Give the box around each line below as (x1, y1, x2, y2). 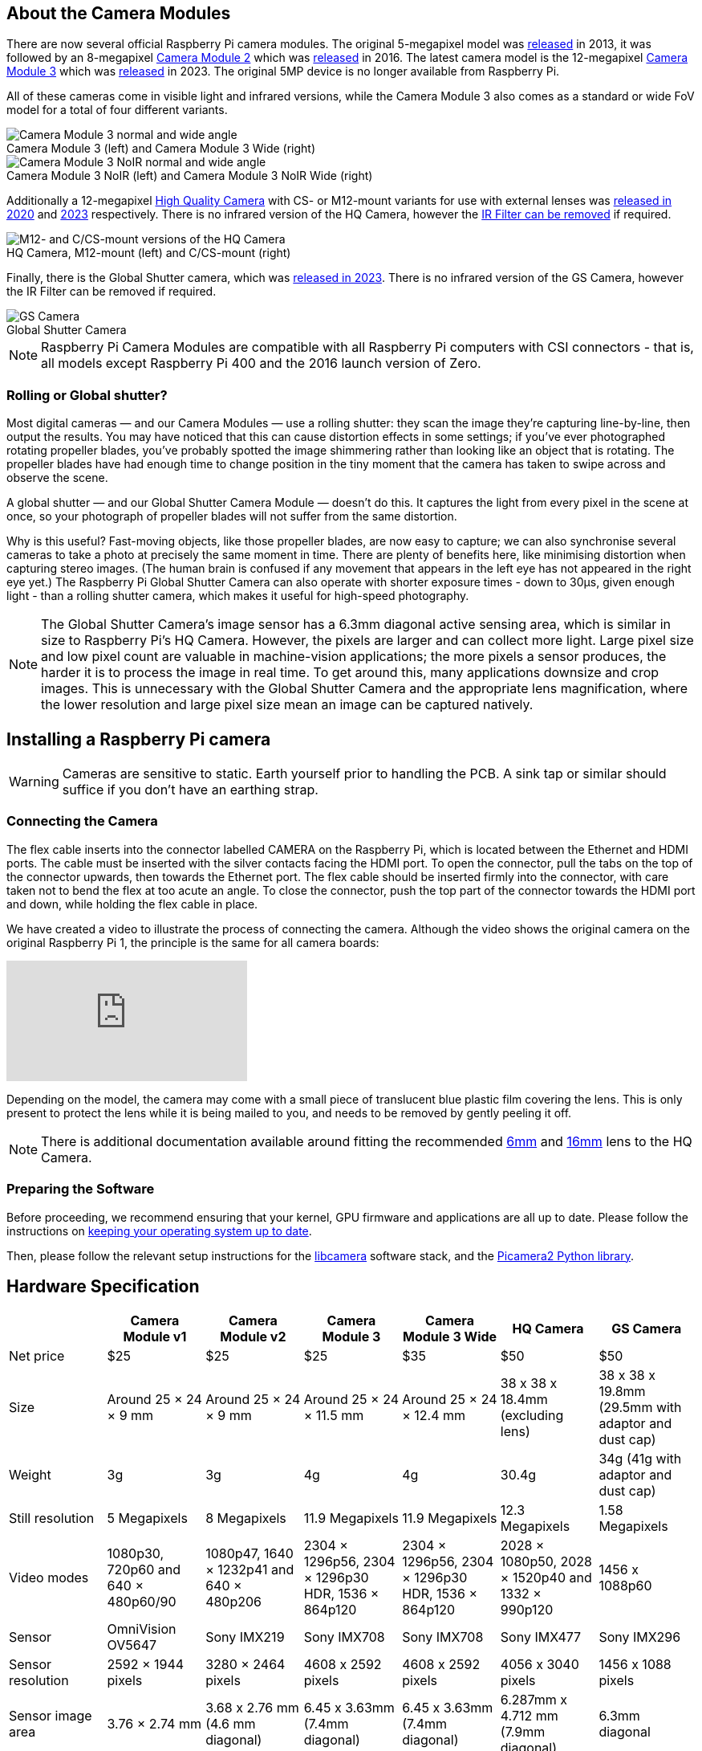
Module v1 (123, 1329, 187, 1345)
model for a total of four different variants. (6, 103, 228, 117)
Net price (9, 1348, 65, 1365)
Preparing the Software (6, 1181, 155, 1198)
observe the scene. (6, 471, 108, 485)
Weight (9, 1467, 51, 1484)
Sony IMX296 (599, 1629, 681, 1646)
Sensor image (9, 1708, 92, 1724)
